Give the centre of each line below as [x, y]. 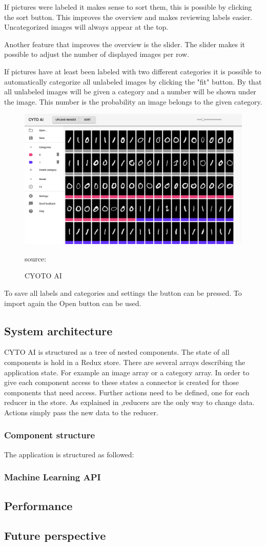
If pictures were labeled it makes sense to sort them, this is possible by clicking [128, 7]
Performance [38, 505]
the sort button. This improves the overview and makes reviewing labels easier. [128, 17]
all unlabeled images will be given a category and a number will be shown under [130, 92]
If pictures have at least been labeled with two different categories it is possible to [133, 71]
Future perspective [55, 535]
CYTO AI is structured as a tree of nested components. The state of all [117, 352]
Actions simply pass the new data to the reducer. [81, 412]
